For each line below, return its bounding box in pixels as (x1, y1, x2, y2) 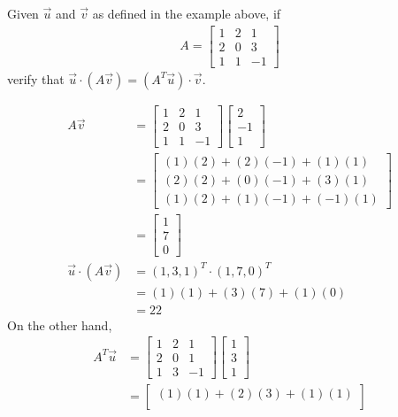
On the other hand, (7, 315, 112, 334)
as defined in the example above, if (92, 4, 281, 22)
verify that (7, 69, 65, 88)
